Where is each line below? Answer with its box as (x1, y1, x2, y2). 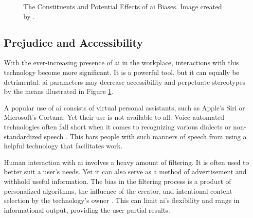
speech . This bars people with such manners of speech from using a (44, 131, 247, 141)
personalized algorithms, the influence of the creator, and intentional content (4, 185, 233, 196)
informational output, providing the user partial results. (4, 204, 170, 215)
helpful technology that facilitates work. (4, 141, 123, 151)
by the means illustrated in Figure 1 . (4, 86, 113, 96)
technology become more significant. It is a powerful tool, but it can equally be (4, 67, 239, 77)
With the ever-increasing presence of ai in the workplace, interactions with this (4, 57, 239, 68)
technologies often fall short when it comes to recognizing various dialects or (4, 121, 231, 131)
